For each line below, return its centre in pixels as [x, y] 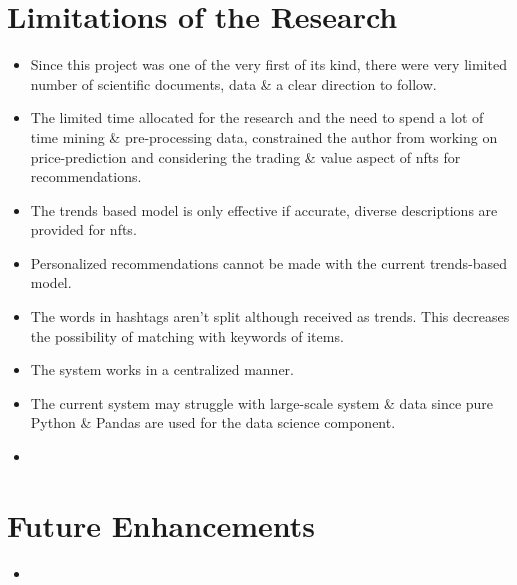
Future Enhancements [161, 524]
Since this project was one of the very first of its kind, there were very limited [268, 64]
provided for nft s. [83, 229]
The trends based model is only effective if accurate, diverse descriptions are [264, 209]
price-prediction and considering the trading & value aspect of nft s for [245, 156]
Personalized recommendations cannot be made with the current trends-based [269, 262]
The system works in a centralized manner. [162, 369]
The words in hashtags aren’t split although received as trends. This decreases [270, 316]
